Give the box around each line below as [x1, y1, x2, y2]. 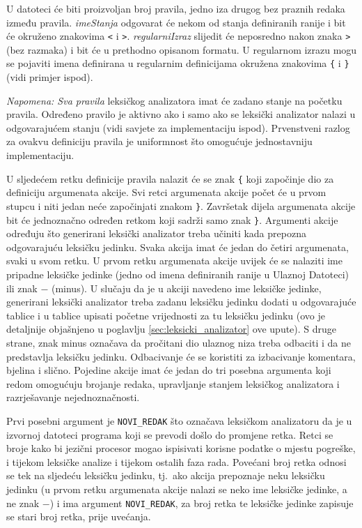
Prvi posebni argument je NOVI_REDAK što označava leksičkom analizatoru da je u [6, 413, 352, 428]
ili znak [6, 280, 38, 295]
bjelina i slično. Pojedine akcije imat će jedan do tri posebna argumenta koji [6, 363, 331, 377]
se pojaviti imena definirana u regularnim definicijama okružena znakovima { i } [6, 56, 349, 70]
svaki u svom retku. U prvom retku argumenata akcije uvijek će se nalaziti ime [6, 253, 343, 268]
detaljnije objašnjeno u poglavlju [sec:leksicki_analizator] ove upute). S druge [6, 322, 337, 336]
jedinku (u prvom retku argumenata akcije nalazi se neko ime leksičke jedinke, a [6, 481, 347, 496]
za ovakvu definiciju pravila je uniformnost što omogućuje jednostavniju [6, 134, 313, 149]
